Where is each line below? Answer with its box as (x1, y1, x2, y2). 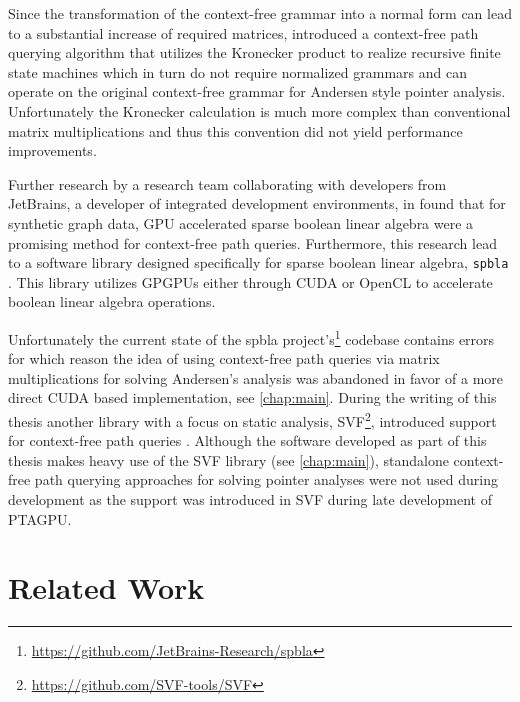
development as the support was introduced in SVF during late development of (8, 489, 492, 510)
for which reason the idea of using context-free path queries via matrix (8, 348, 440, 369)
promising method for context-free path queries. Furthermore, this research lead (8, 232, 497, 253)
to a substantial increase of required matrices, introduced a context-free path (8, 22, 479, 43)
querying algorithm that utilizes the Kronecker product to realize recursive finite (8, 42, 501, 63)
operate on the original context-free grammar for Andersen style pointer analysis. (8, 81, 506, 102)
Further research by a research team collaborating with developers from (8, 173, 447, 194)
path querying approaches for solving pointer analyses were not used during (34, 469, 498, 490)
